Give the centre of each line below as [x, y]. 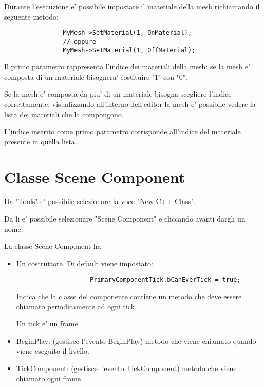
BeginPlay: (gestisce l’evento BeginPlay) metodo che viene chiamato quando [136, 340]
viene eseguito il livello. [53, 351]
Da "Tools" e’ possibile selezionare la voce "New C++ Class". [100, 201]
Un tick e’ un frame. [48, 324]
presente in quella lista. [41, 141]
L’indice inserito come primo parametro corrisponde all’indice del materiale [122, 131]
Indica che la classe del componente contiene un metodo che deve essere [129, 296]
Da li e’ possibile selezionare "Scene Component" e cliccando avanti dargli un [125, 219]
